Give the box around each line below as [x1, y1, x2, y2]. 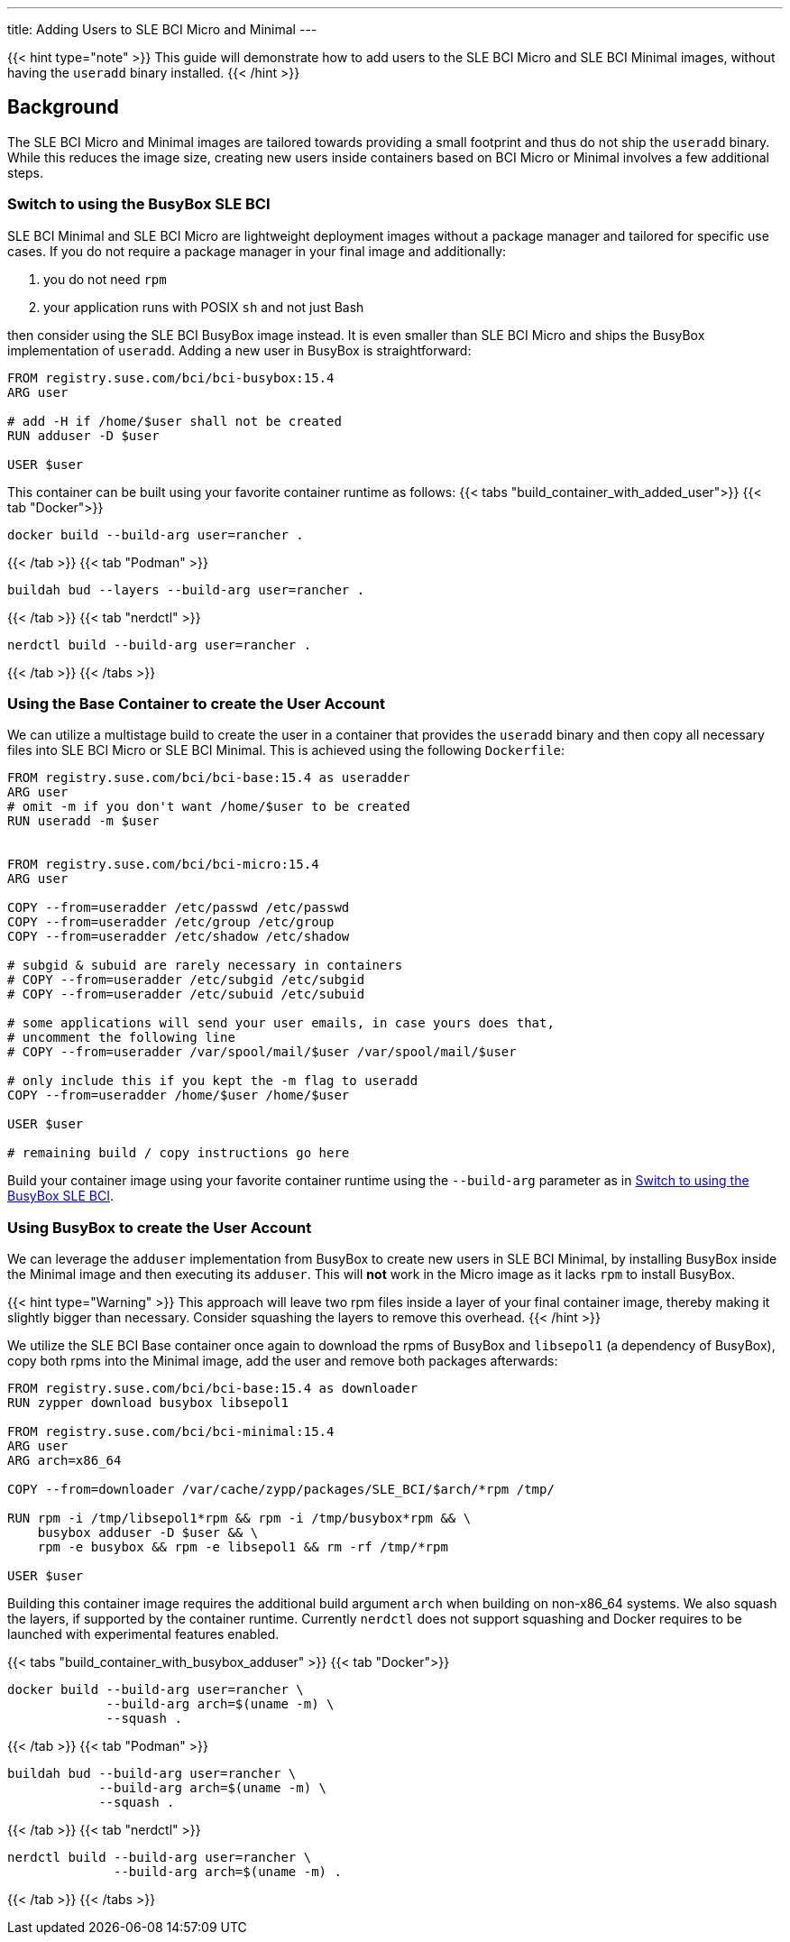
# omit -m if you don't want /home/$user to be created [7, 799, 410, 815]
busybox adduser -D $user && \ [37, 1525, 259, 1541]
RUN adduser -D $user [7, 428, 160, 443]
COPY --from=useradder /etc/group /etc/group [7, 915, 335, 930]
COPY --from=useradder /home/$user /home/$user [7, 1088, 350, 1103]
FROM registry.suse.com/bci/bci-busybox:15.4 [7, 370, 335, 385]
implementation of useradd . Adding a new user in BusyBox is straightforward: [7, 342, 472, 358]
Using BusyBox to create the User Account [7, 1218, 312, 1237]
